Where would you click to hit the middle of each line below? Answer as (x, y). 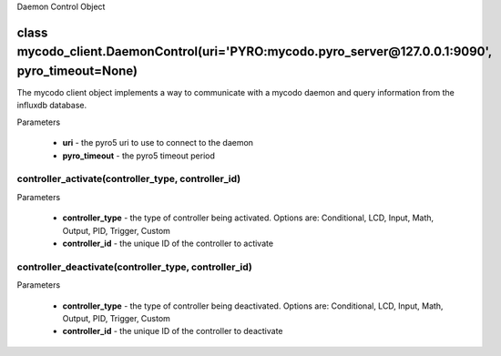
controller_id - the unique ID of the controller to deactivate (173, 331)
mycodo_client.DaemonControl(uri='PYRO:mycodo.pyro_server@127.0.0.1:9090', (254, 51)
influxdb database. (52, 106)
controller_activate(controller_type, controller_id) (129, 179)
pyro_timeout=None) (77, 71)
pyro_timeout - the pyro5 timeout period (139, 156)
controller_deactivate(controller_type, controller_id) (134, 267)
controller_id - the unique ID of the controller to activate (168, 243)
